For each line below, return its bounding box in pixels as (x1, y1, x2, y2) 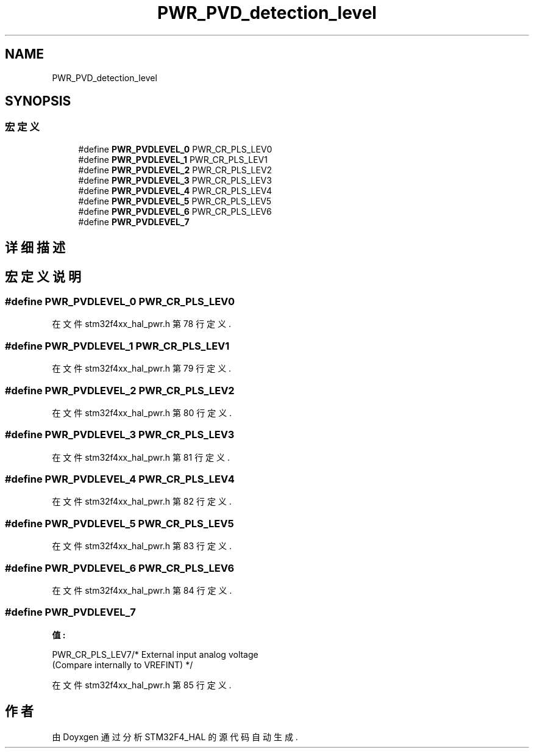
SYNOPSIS (5, 93, 71, 109)
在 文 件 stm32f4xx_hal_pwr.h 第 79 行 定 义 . (52, 363, 232, 374)
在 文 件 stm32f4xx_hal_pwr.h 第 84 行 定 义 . (52, 585, 232, 596)
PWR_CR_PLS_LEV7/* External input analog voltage (52, 649, 258, 660)
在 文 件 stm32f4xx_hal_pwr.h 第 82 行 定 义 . (52, 496, 232, 507)
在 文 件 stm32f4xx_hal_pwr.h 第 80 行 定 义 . (52, 407, 232, 418)
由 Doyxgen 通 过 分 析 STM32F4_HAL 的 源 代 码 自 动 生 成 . (52, 731, 298, 742)
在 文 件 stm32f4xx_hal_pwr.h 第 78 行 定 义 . (52, 319, 232, 330)
